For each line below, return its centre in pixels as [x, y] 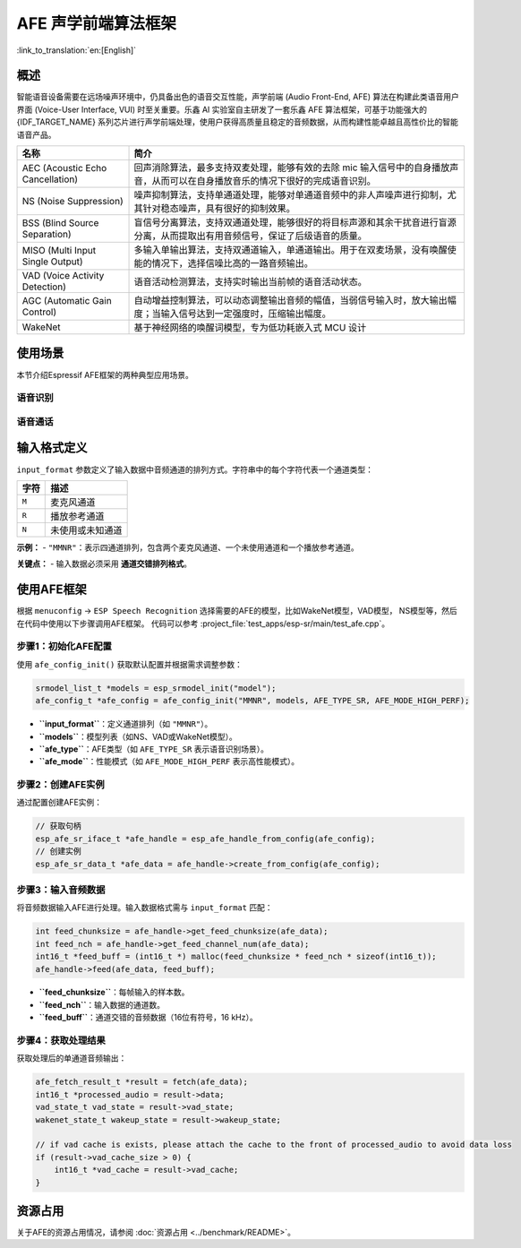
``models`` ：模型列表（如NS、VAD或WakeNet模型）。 [138, 736]
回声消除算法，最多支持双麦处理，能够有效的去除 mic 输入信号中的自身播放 [292, 168]
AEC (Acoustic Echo [64, 168]
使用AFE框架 [51, 590]
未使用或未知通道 [86, 530]
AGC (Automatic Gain [67, 301]
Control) [39, 312]
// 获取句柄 [58, 826]
